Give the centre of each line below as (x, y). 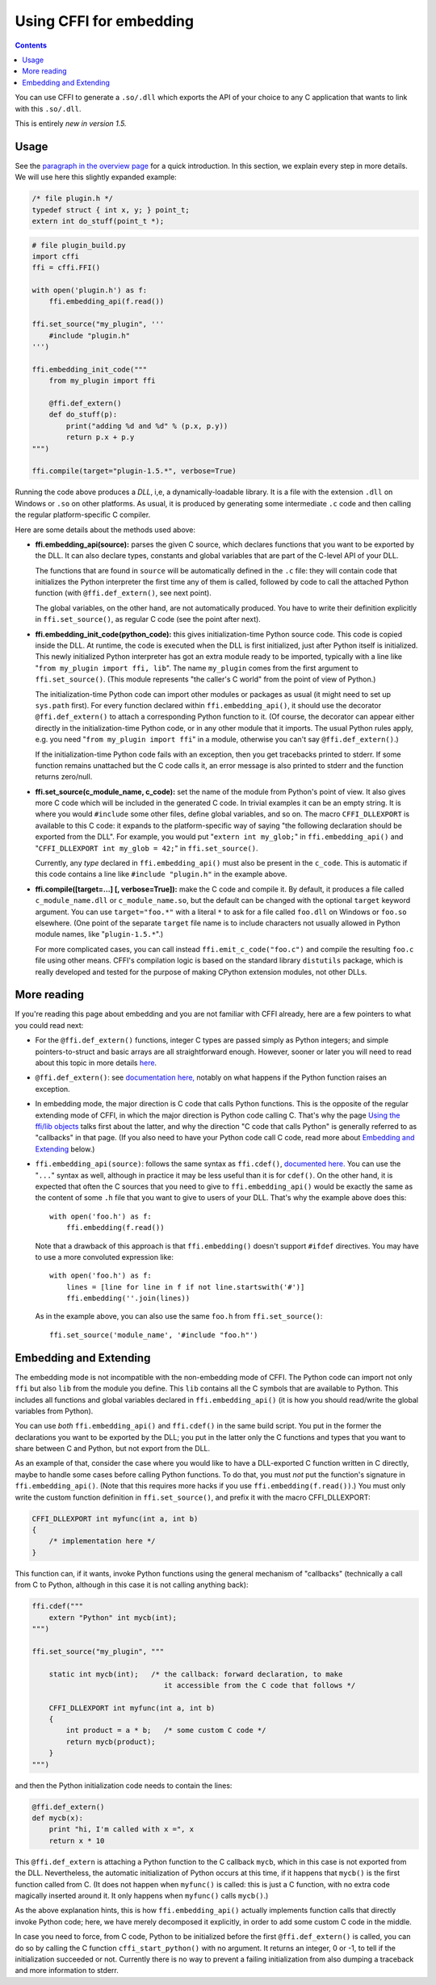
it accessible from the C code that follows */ (260, 1685)
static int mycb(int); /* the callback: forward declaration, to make (196, 1674)
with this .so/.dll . (48, 108)
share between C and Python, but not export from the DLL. (112, 1449)
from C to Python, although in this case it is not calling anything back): (132, 1585)
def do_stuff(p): (83, 415)
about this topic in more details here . (96, 1063)
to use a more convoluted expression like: (104, 1257)
